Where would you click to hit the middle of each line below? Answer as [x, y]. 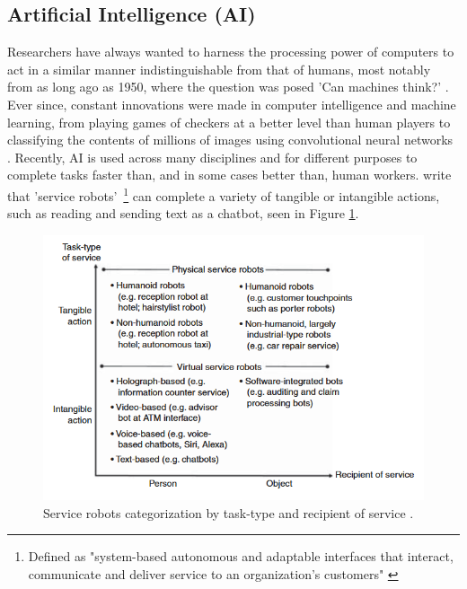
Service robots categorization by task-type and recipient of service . [229, 512]
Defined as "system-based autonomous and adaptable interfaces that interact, [241, 556]
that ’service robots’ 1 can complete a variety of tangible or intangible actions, [224, 194]
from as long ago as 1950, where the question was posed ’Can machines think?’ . [228, 87]
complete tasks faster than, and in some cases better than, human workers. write [229, 175]
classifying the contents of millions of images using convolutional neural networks [230, 140]
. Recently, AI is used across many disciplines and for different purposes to [212, 157]
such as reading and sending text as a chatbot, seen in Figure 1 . [183, 213]
